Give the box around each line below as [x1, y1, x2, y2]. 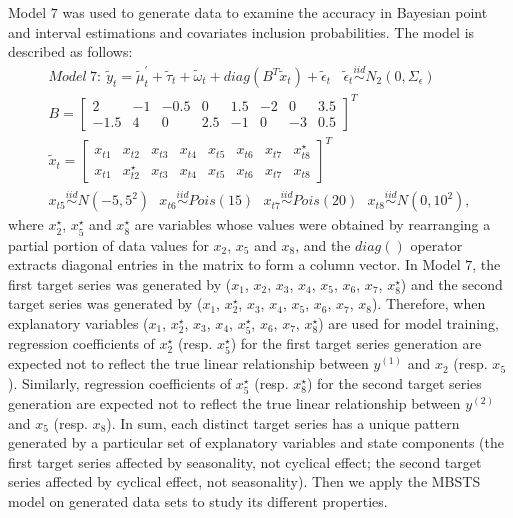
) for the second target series [306, 372, 482, 393]
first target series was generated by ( [8, 273, 232, 294]
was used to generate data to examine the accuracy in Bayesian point [62, 2, 488, 22]
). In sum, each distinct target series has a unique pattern [106, 412, 460, 433]
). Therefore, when [371, 293, 486, 314]
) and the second [400, 273, 503, 294]
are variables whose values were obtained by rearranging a [134, 214, 491, 235]
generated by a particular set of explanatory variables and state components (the [8, 432, 504, 453]
